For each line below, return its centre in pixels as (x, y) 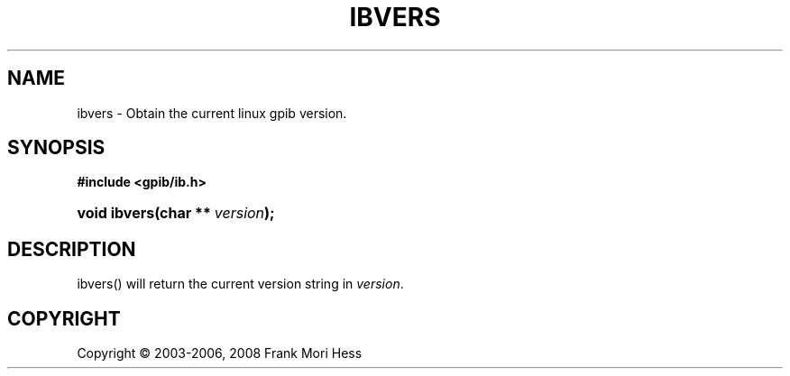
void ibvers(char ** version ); (176, 213)
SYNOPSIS (56, 148)
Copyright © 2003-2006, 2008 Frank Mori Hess (220, 353)
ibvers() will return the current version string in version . (240, 284)
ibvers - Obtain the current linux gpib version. (212, 113)
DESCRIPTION (72, 249)
